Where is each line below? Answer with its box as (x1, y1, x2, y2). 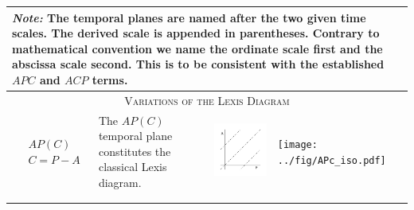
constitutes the (98, 142, 171, 159)
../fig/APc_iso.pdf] (277, 154, 386, 166)
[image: (277, 138, 318, 150)
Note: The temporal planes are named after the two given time (12, 9, 366, 25)
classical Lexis (98, 158, 167, 175)
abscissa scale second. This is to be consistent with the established (12, 56, 385, 72)
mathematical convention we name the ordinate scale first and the (12, 40, 383, 56)
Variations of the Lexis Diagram (124, 91, 290, 108)
